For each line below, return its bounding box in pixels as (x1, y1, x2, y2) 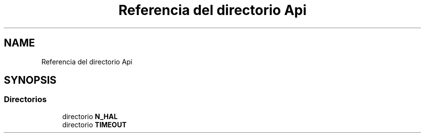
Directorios (4, 94, 47, 105)
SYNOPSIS (4, 74, 57, 87)
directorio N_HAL (62, 112, 118, 121)
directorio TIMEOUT (62, 120, 127, 129)
